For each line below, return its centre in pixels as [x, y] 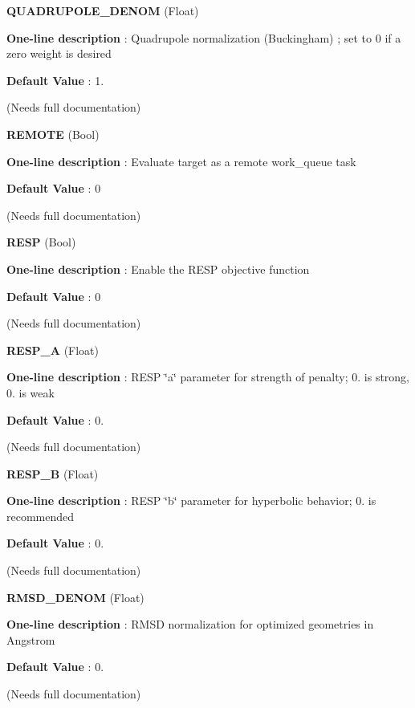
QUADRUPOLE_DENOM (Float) [103, 10]
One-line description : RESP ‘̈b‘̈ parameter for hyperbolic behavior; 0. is [191, 500]
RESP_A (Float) [53, 350]
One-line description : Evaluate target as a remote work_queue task [181, 161]
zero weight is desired [59, 53]
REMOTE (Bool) [53, 134]
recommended [41, 516]
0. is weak [31, 392]
